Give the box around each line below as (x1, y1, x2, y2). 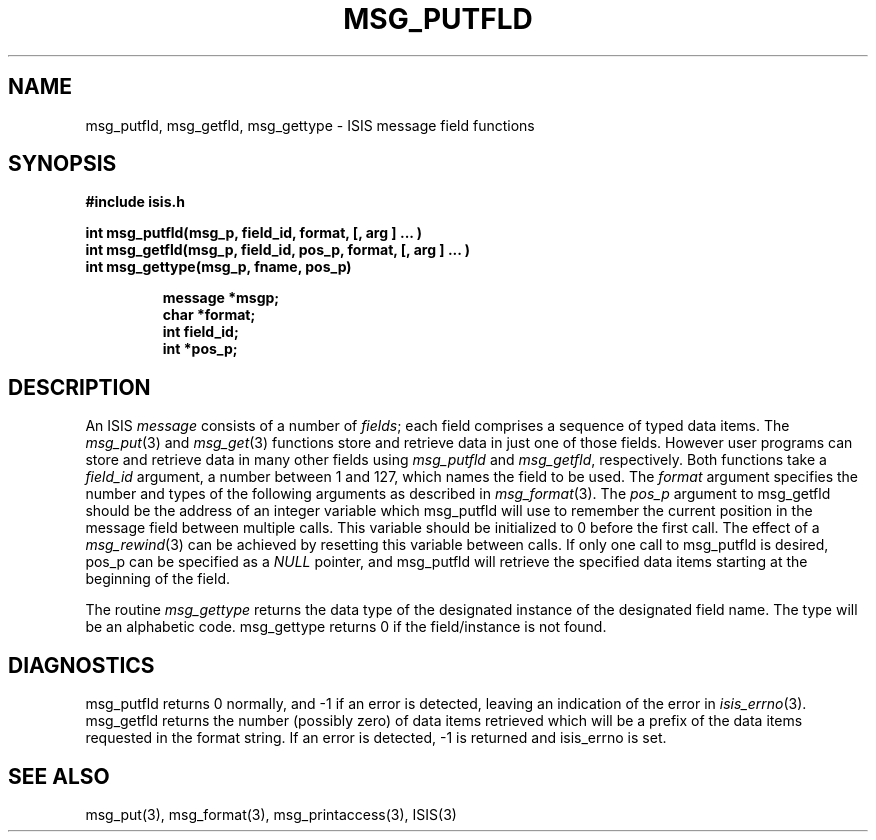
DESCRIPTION (8, 374, 151, 400)
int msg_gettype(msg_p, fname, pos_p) (85, 258, 352, 276)
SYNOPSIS (8, 151, 117, 177)
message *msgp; (162, 289, 280, 307)
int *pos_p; (162, 340, 238, 358)
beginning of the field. (85, 570, 231, 588)
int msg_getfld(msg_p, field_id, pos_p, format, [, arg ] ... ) (85, 241, 471, 259)
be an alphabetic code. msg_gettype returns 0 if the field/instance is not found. (85, 618, 607, 636)
